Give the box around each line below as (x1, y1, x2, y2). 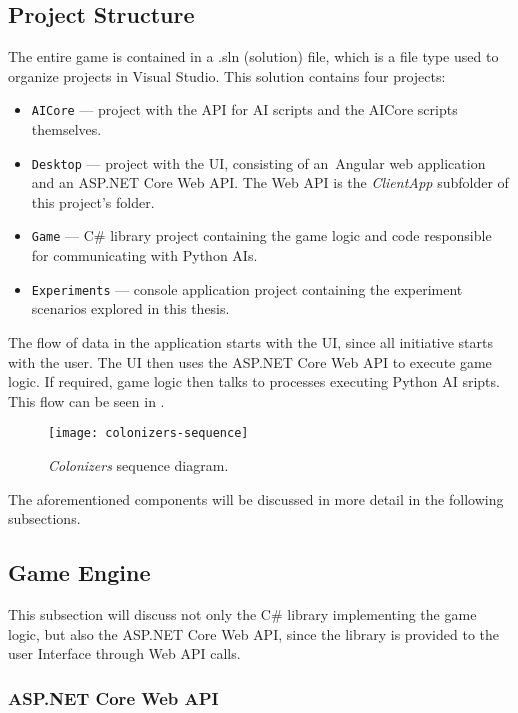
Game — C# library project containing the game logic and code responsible (31, 225, 492, 246)
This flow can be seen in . (8, 390, 165, 411)
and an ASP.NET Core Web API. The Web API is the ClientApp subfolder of (31, 172, 509, 193)
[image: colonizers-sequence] (48, 426, 249, 441)
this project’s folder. (31, 191, 155, 212)
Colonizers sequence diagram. (48, 455, 229, 476)
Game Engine (8, 557, 151, 588)
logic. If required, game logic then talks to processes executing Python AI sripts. (8, 371, 500, 392)
